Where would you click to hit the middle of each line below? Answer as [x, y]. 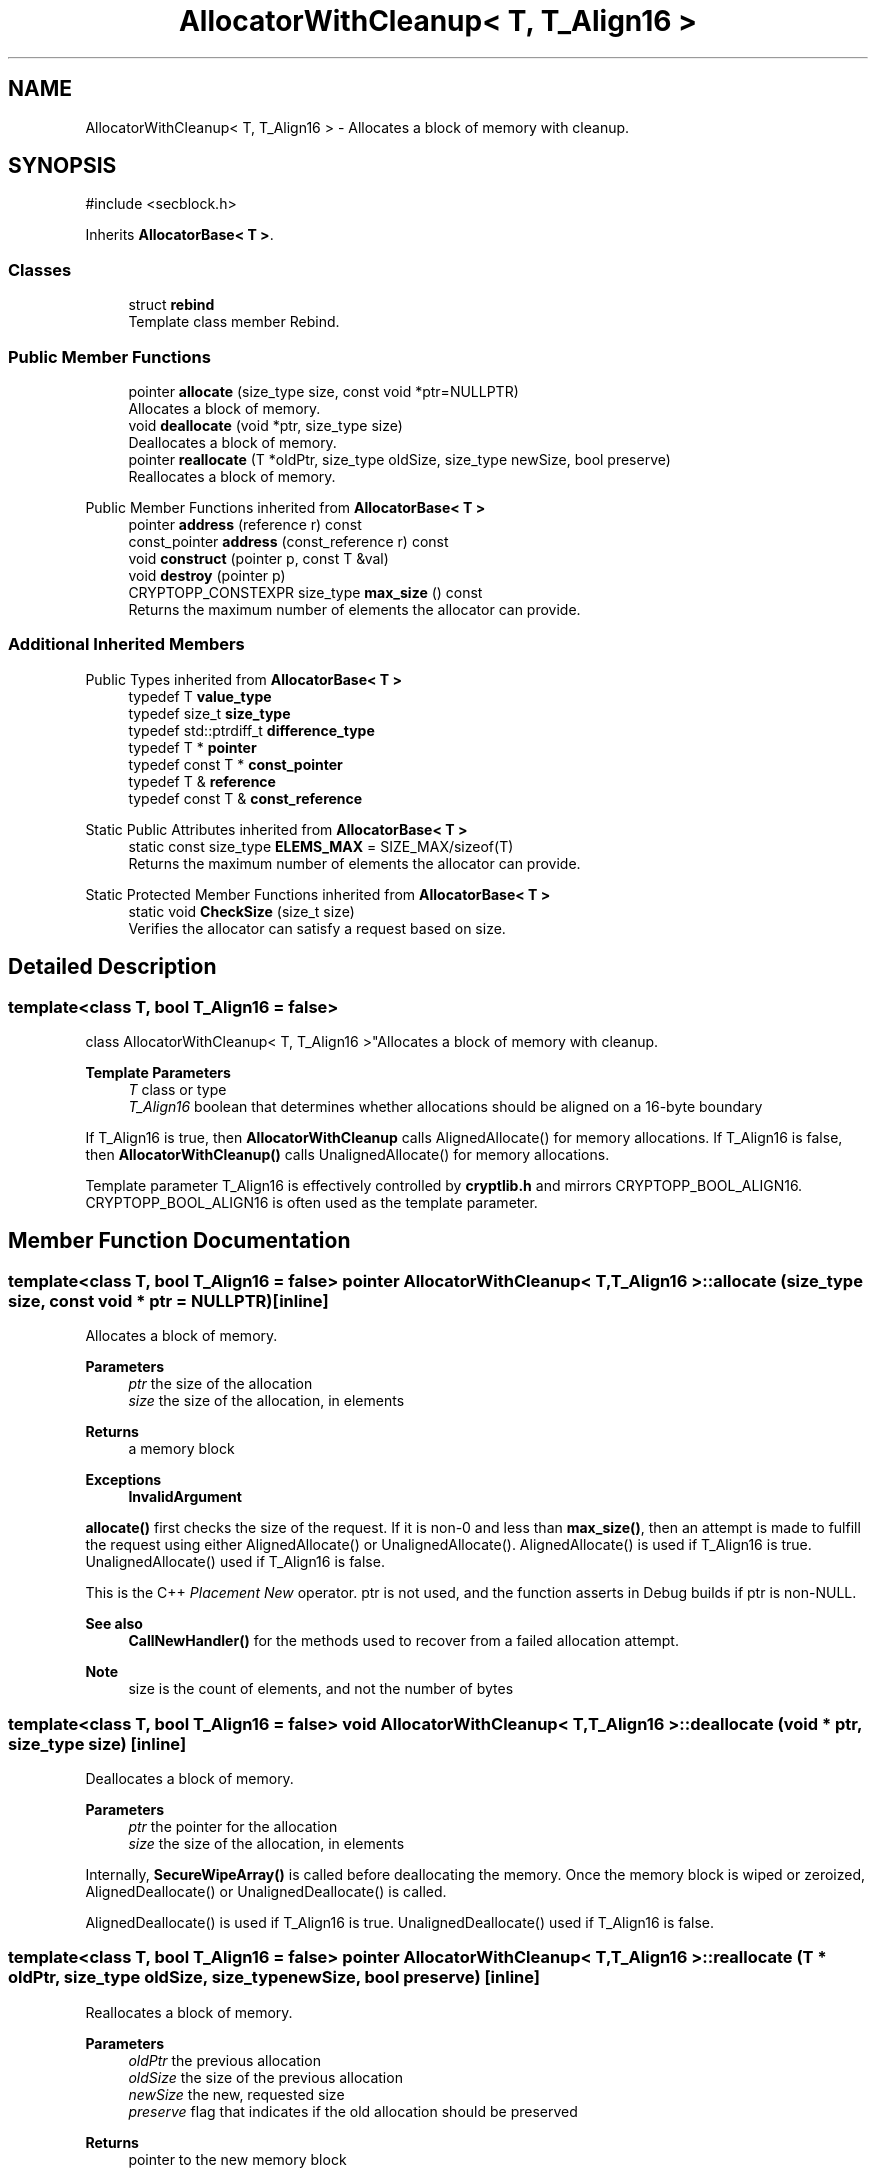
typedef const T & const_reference [245, 798]
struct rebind [171, 305]
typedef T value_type [200, 696]
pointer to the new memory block [237, 2159]
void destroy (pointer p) [207, 575]
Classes [40, 269]
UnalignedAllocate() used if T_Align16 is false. [235, 1562]
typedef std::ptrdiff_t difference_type [251, 730]
